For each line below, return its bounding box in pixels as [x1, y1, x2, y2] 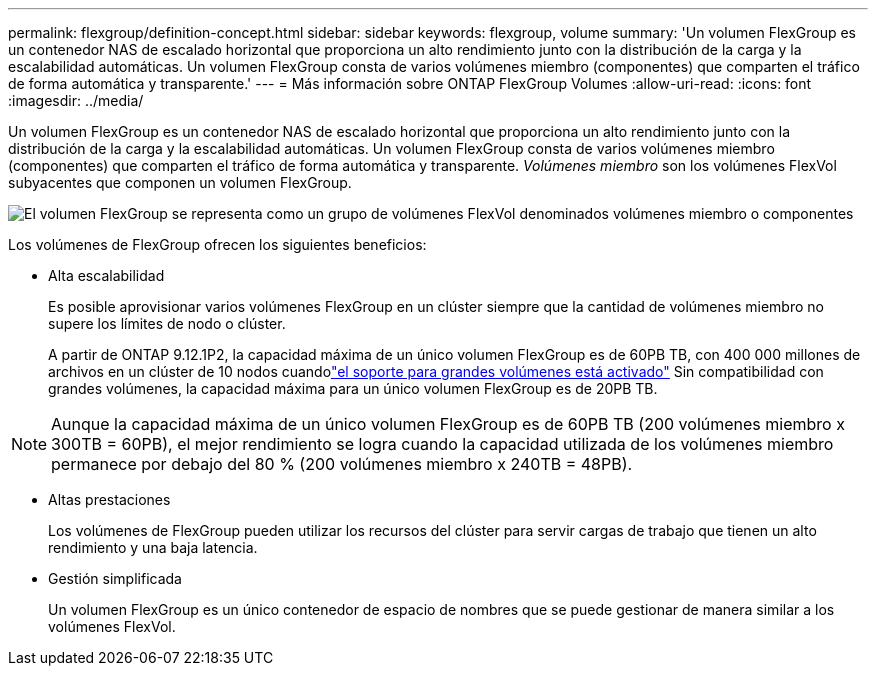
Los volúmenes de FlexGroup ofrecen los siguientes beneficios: [8, 236, 427, 253]
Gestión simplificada [48, 570, 182, 587]
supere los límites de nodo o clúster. [48, 315, 286, 332]
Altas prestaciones [48, 491, 171, 508]
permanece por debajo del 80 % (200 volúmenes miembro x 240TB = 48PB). [51, 454, 633, 474]
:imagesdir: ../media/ [8, 92, 144, 109]
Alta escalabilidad [48, 267, 165, 284]
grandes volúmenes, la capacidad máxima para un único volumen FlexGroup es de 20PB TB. [48, 380, 658, 397]
